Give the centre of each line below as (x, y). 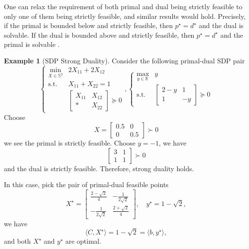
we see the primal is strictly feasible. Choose (70, 142)
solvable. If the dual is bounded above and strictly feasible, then (99, 35)
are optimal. (83, 241)
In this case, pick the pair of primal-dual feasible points (86, 184)
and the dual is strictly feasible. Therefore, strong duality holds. (99, 168)
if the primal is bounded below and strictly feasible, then (89, 25)
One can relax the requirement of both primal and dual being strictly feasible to (123, 6)
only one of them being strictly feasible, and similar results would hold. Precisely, (125, 16)
